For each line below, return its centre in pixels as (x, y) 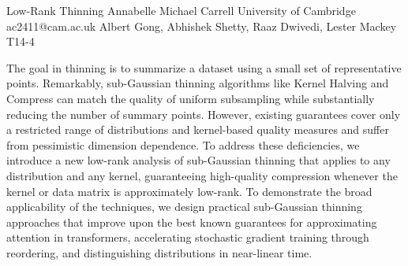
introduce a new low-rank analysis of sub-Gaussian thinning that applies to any (198, 160)
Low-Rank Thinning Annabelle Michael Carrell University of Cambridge (181, 10)
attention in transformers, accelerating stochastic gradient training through (188, 237)
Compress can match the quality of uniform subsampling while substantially (191, 98)
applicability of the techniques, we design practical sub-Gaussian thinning (184, 207)
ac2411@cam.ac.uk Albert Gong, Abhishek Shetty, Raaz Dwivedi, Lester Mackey (202, 26)
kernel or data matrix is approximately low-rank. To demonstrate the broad (189, 191)
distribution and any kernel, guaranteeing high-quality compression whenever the (202, 175)
